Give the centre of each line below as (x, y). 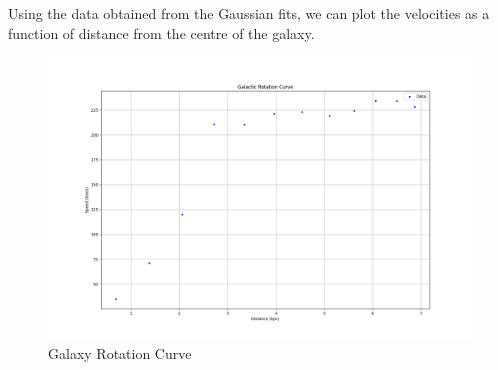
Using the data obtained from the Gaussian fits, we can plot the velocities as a (249, 13)
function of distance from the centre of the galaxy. (161, 32)
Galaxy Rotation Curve (120, 353)
